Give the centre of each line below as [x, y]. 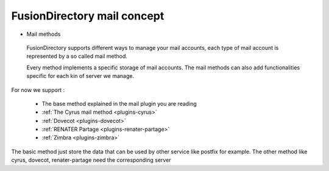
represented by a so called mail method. [77, 56]
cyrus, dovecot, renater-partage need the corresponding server [91, 160]
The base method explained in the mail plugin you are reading [119, 103]
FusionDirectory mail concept [88, 16]
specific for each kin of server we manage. [80, 76]
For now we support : [38, 90]
